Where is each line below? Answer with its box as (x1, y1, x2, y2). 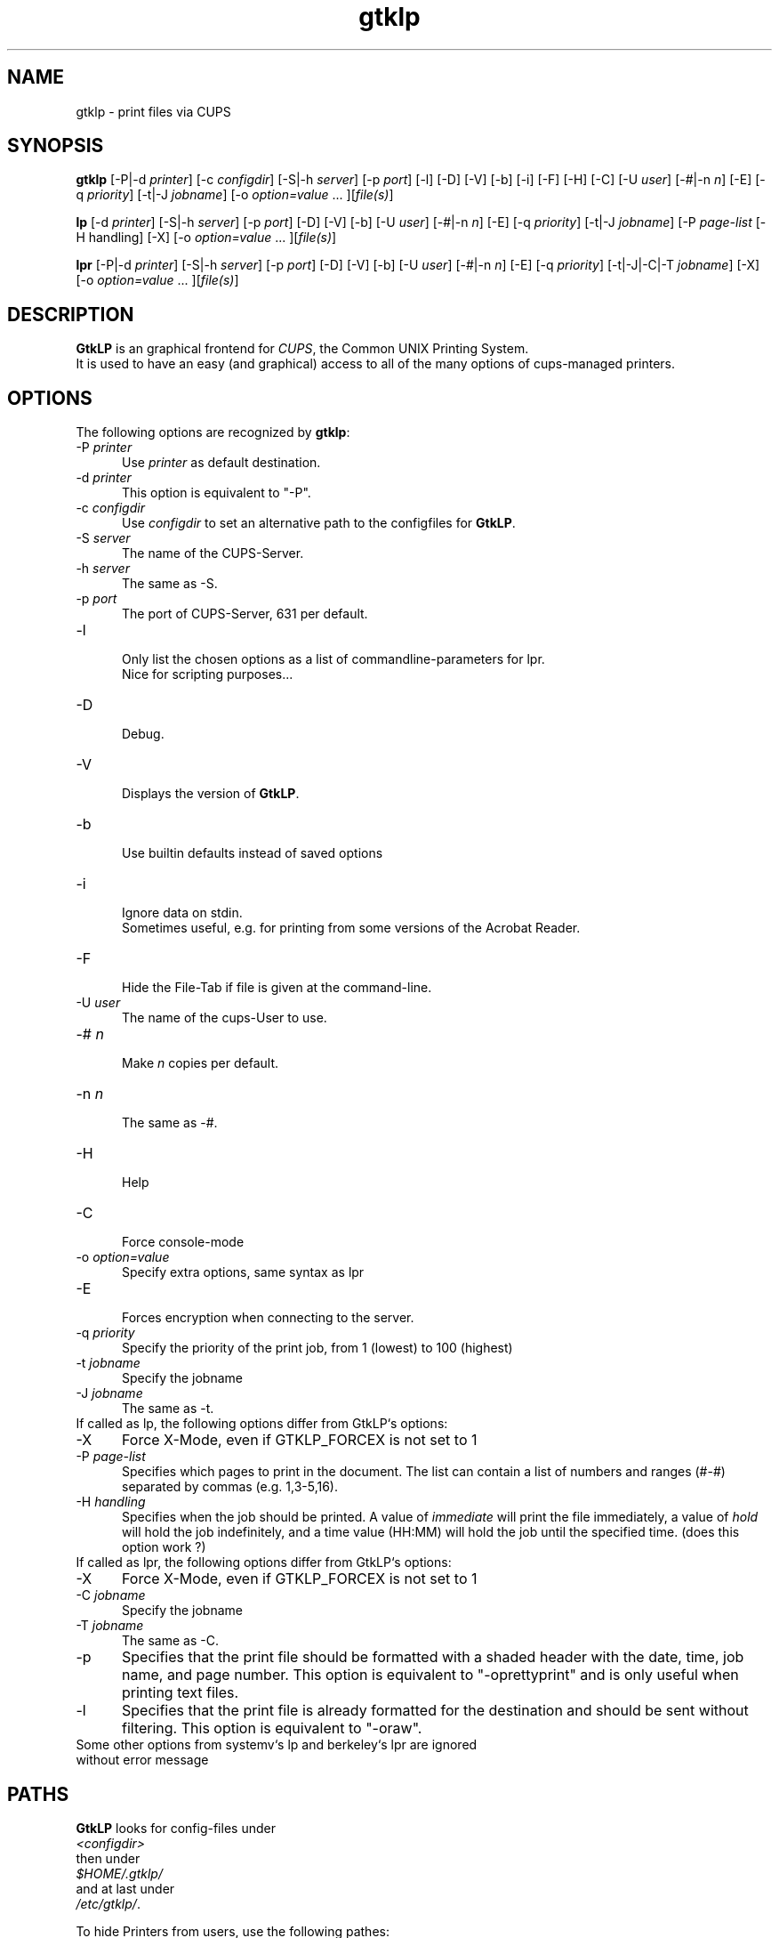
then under (76, 1850, 141, 1866)
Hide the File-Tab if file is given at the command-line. (122, 980, 432, 996)
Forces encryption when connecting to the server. (122, 1310, 414, 1326)
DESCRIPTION (7, 303, 134, 326)
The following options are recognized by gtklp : (76, 424, 350, 440)
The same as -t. (122, 1401, 214, 1417)
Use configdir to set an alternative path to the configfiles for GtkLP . (122, 515, 516, 531)
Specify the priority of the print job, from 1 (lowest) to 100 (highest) (122, 1340, 513, 1356)
